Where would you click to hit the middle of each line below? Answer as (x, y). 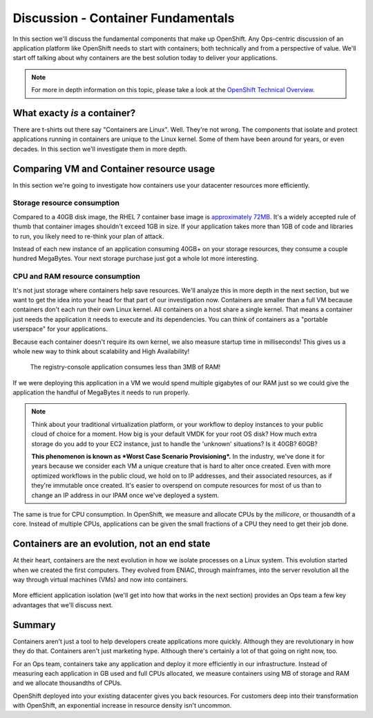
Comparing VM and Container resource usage (114, 168)
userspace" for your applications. (60, 329)
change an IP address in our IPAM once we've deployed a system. (125, 495)
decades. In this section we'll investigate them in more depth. (100, 149)
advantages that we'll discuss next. (63, 605)
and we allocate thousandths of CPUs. (67, 683)
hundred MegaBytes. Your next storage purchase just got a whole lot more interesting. (136, 259)
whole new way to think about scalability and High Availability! (101, 351)
